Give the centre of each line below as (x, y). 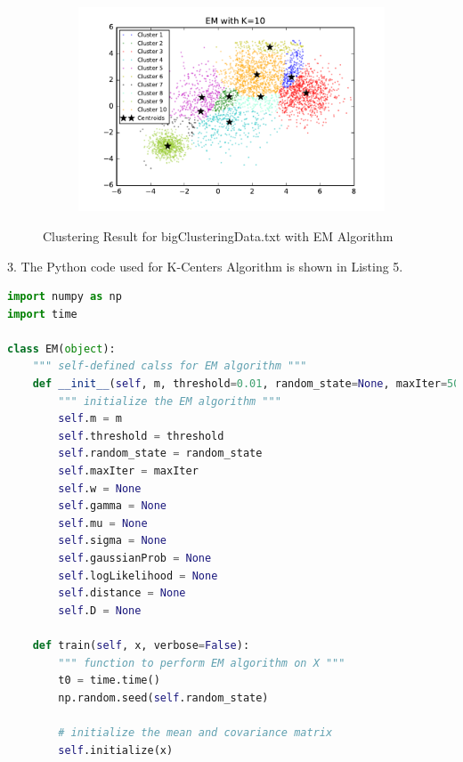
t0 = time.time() (109, 681)
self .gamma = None (113, 506)
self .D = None (100, 610)
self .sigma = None (113, 541)
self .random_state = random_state (160, 454)
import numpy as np (65, 297)
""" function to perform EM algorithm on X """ (202, 663)
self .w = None (100, 488)
